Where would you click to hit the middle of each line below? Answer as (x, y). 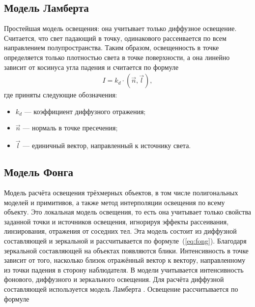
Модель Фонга (39, 172)
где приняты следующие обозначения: (61, 95)
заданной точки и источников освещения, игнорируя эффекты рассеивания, (116, 221)
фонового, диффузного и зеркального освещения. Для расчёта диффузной (114, 279)
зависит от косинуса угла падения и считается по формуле (91, 67)
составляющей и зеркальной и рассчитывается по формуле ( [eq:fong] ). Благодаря (125, 240)
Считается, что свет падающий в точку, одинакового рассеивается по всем (115, 38)
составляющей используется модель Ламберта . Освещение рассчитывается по (121, 289)
